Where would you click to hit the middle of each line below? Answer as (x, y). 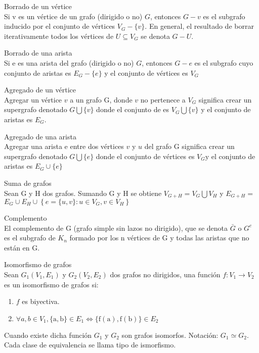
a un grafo (86, 99)
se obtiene (146, 193)
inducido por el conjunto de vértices (60, 26)
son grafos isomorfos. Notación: (170, 335)
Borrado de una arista (38, 53)
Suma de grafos (28, 183)
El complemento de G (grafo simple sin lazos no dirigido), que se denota (116, 228)
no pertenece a (163, 99)
